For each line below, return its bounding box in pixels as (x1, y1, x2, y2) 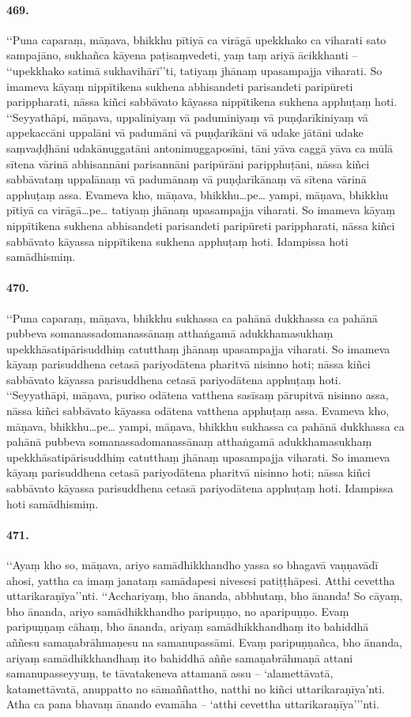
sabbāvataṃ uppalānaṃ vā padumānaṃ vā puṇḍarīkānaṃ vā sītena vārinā (6, 171, 367, 187)
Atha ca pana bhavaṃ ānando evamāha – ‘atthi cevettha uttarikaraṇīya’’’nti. (6, 696, 379, 712)
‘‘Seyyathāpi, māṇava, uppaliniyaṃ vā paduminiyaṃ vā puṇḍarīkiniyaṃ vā (6, 108, 368, 125)
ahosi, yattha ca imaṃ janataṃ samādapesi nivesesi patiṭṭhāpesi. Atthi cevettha (6, 572, 395, 588)
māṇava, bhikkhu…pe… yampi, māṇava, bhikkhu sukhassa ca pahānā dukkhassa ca (6, 417, 405, 434)
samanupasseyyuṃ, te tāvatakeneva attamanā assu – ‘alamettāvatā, (6, 665, 334, 681)
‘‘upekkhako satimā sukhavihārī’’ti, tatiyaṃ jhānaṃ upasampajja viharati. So (6, 62, 383, 78)
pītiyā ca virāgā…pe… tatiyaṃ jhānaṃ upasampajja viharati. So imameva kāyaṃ (6, 202, 395, 218)
